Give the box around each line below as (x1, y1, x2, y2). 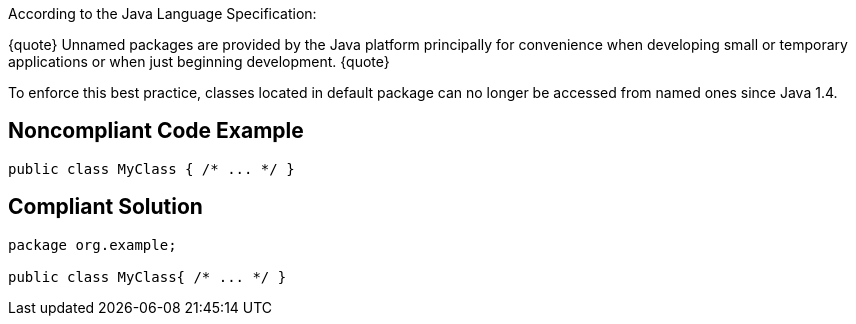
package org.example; (8, 236, 177, 253)
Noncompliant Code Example (8, 118, 304, 144)
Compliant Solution (8, 194, 203, 220)
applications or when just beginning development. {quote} (8, 53, 390, 70)
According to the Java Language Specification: (8, 5, 317, 22)
